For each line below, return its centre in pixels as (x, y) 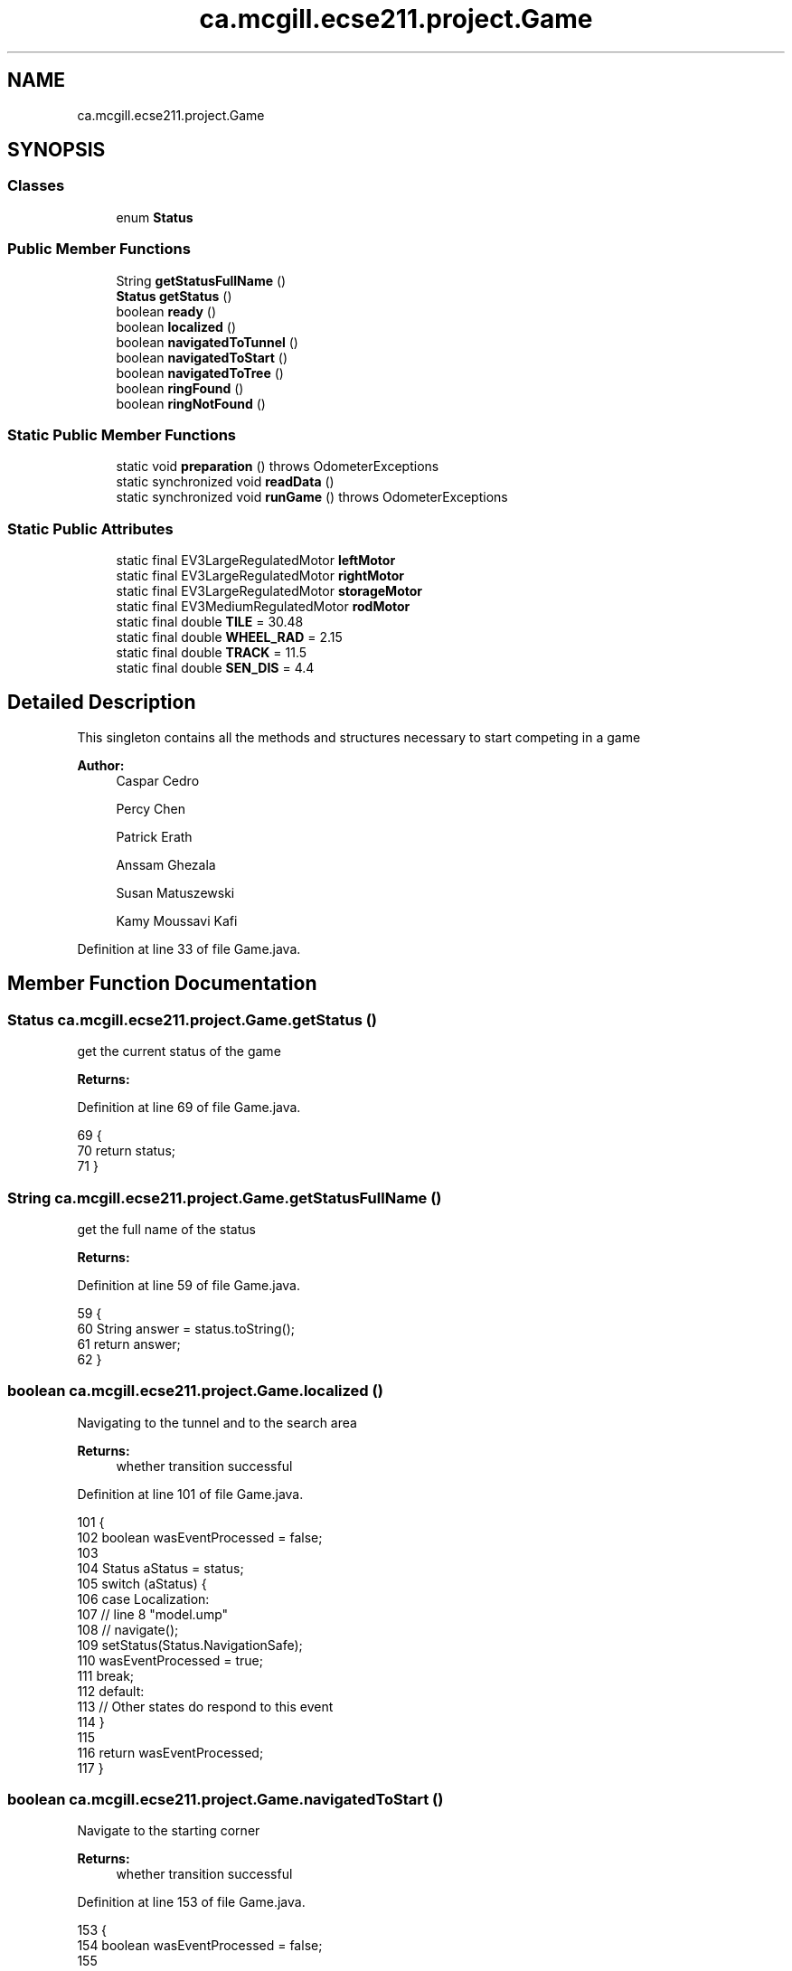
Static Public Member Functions (122, 434)
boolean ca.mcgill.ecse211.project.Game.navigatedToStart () (226, 1799)
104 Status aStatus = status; (160, 1568)
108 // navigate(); (128, 1629)
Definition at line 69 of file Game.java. (189, 1108)
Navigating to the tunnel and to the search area (217, 1422)
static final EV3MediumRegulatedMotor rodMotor (263, 607)
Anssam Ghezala (166, 864)
